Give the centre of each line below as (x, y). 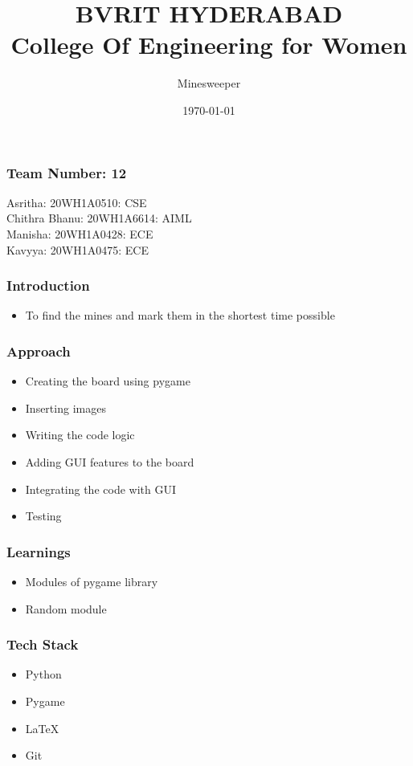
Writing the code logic (80, 435)
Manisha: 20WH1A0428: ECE (80, 233)
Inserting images (65, 407)
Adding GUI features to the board (110, 461)
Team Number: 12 (67, 172)
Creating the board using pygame (108, 381)
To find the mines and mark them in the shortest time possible (180, 315)
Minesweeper (209, 83)
